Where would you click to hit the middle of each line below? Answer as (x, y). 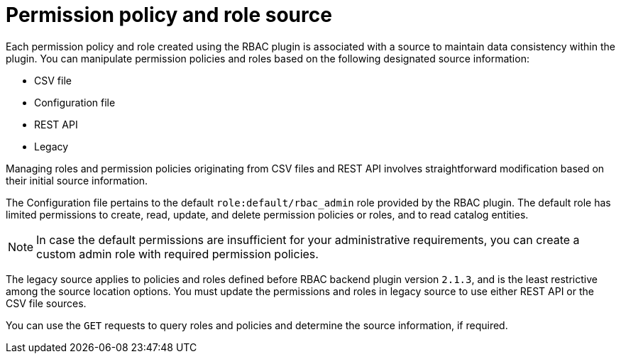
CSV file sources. (46, 303)
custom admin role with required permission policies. (177, 254)
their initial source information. (77, 180)
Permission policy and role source (169, 15)
